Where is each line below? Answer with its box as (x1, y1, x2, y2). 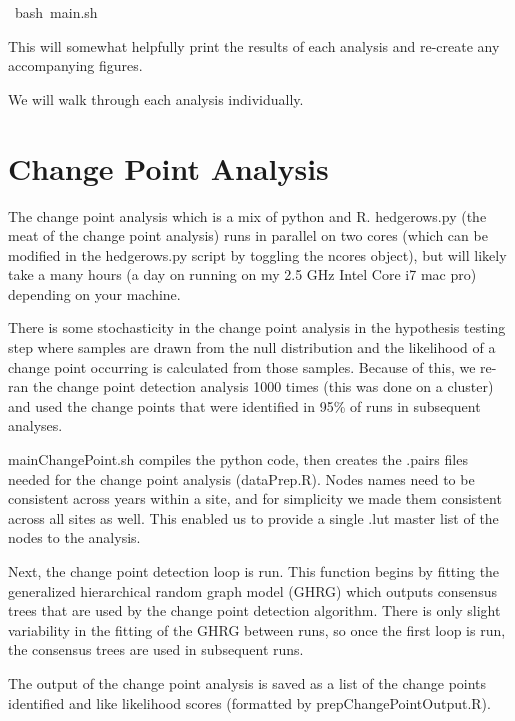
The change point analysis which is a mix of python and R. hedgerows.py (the (8, 205, 487, 226)
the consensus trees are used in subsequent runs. (8, 639, 304, 660)
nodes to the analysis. (8, 527, 141, 548)
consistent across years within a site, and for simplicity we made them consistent (8, 488, 502, 509)
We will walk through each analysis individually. (8, 88, 304, 109)
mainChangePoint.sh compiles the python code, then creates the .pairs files (8, 449, 468, 470)
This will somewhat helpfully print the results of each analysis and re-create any (8, 35, 500, 56)
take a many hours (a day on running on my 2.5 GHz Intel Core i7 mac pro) (8, 264, 477, 285)
